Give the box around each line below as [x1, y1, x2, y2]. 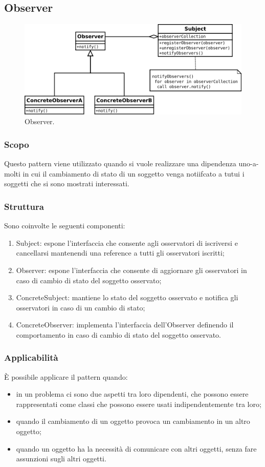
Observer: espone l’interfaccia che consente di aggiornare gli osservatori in [16, 264, 247, 275]
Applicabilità [4, 351, 58, 364]
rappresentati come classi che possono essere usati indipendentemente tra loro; [16, 398, 261, 409]
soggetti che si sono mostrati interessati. [4, 178, 129, 189]
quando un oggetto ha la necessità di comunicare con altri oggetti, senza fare [16, 443, 257, 454]
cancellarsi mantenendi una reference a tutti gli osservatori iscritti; [16, 247, 225, 258]
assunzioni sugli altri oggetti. [16, 453, 106, 464]
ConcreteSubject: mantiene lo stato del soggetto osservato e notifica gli [16, 292, 238, 303]
